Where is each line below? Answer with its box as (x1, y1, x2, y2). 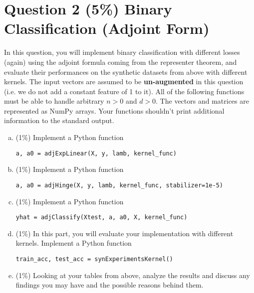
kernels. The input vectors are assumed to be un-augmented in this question (4, 76, 244, 87)
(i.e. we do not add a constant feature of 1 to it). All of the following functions (4, 86, 245, 96)
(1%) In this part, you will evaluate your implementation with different (15, 228, 234, 238)
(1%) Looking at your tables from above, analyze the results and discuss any (15, 270, 250, 280)
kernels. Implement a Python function (15, 238, 132, 248)
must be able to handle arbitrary (4, 96, 104, 106)
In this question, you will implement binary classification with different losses (4, 47, 240, 57)
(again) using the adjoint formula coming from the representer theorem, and (4, 56, 237, 67)
